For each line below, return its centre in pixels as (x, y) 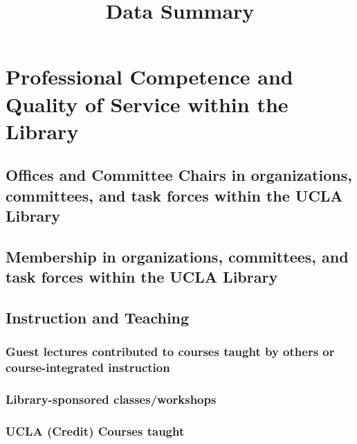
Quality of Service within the (147, 104)
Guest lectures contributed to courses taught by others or (170, 352)
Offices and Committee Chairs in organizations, (179, 175)
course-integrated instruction (88, 367)
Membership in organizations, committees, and (177, 256)
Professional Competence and (149, 77)
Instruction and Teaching (98, 318)
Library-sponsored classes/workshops (111, 399)
